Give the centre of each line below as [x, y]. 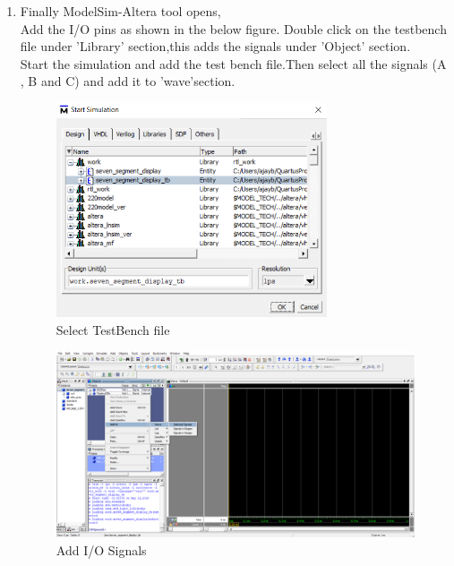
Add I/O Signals [101, 549]
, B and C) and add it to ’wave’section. [128, 81]
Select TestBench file [113, 329]
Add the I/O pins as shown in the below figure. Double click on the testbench [233, 28]
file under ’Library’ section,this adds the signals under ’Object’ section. [215, 46]
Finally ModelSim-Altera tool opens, [120, 11]
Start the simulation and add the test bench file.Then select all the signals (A [233, 63]
